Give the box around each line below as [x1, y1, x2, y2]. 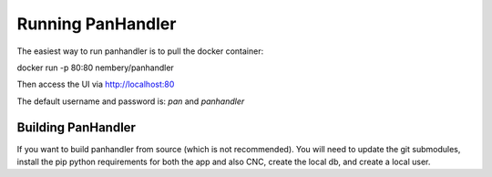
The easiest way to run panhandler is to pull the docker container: [16, 46, 264, 57]
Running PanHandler [16, 14, 177, 34]
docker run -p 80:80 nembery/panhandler [16, 62, 175, 73]
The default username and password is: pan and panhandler [16, 96, 245, 107]
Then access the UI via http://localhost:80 [16, 78, 175, 90]
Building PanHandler [16, 120, 137, 135]
